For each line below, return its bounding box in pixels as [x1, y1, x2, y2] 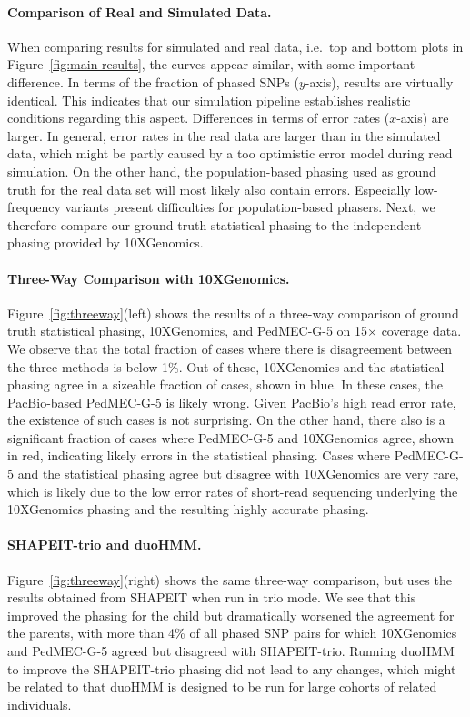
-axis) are [396, 108, 449, 127]
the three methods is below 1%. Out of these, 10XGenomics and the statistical [7, 357, 445, 376]
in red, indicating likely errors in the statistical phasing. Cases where [7, 446, 391, 465]
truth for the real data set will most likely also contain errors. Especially [7, 179, 411, 198]
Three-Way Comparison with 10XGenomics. [7, 268, 290, 288]
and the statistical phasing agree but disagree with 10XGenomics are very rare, [17, 464, 459, 483]
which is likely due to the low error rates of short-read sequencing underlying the [7, 481, 458, 500]
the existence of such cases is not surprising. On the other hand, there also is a [7, 410, 445, 429]
